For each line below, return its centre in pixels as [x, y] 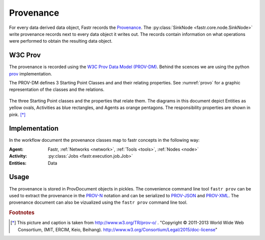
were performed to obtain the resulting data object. [61, 41]
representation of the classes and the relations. [57, 90]
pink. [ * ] [17, 114]
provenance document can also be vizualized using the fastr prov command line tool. [98, 202]
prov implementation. [31, 74]
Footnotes [22, 213]
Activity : [18, 156]
